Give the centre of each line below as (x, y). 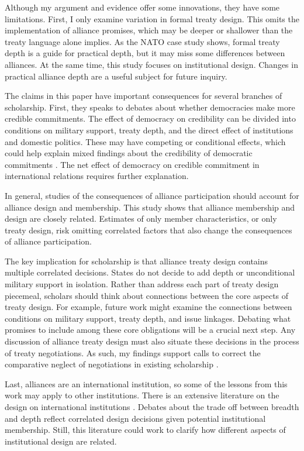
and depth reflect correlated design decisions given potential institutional (135, 418)
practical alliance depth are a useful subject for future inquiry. (116, 76)
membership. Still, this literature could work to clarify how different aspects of (145, 430)
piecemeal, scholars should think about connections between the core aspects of (147, 295)
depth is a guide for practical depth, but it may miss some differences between (145, 53)
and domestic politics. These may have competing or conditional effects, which (145, 141)
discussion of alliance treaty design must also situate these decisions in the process (152, 341)
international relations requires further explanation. (97, 176)
